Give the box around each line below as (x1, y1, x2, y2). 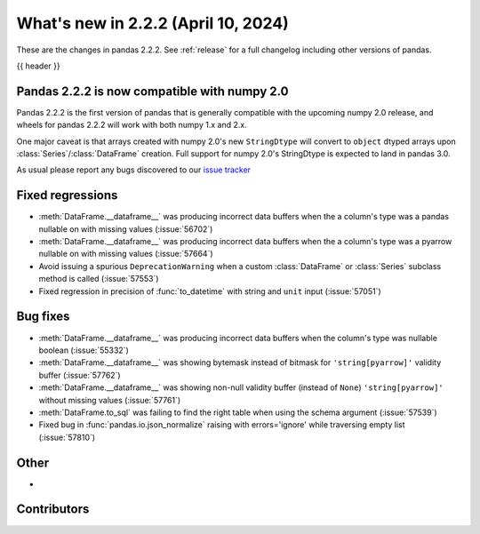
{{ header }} (16, 60, 61, 71)
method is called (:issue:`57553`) (38, 274, 159, 284)
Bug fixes (16, 309, 70, 324)
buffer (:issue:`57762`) (38, 370, 121, 380)
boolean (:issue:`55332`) (38, 345, 129, 355)
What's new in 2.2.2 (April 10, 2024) (16, 13, 289, 33)
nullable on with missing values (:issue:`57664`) (38, 249, 213, 259)
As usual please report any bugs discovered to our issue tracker (16, 164, 252, 175)
